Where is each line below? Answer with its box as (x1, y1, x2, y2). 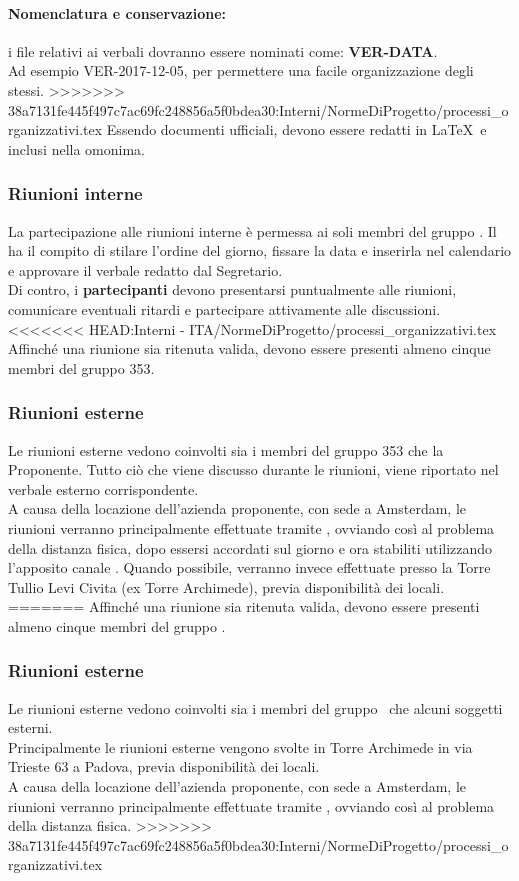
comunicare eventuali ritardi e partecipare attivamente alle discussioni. (8, 298, 441, 319)
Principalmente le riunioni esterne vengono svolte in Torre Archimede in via (8, 736, 473, 757)
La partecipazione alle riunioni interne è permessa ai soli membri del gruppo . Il (8, 220, 497, 241)
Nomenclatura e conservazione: (8, 2, 227, 23)
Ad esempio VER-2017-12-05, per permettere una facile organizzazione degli (8, 60, 474, 81)
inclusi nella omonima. (8, 138, 145, 159)
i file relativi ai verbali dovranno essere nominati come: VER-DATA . (8, 40, 438, 61)
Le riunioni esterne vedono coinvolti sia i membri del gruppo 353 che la (8, 439, 444, 460)
